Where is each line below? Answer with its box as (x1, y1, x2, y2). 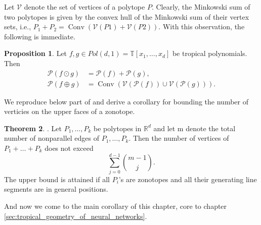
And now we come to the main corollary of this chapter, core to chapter (4, 200, 227, 211)
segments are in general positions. (4, 184, 108, 194)
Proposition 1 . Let (4, 48, 67, 59)
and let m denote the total (153, 123, 236, 133)
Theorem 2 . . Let (4, 123, 62, 133)
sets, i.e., (4, 21, 31, 32)
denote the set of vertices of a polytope (24, 2, 145, 12)
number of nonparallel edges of (4, 133, 100, 143)
